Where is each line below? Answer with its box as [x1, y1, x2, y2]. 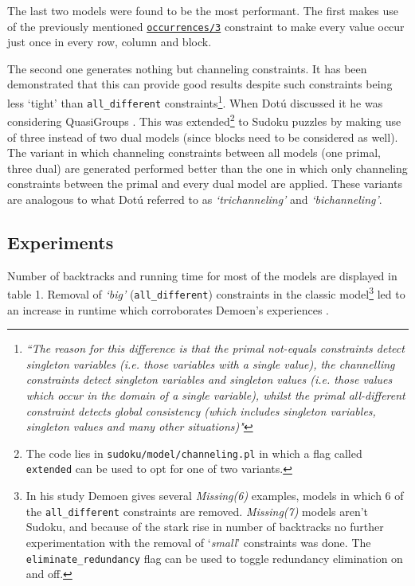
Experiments [7, 229, 114, 254]
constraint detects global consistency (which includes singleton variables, [25, 402, 376, 419]
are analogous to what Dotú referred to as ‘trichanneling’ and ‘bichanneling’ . [7, 190, 382, 207]
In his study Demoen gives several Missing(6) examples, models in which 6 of [25, 487, 404, 504]
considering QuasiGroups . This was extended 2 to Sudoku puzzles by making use [7, 111, 401, 129]
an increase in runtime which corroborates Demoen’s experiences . [7, 301, 329, 318]
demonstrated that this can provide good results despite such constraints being [7, 76, 393, 92]
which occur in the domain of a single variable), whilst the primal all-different [25, 387, 405, 404]
